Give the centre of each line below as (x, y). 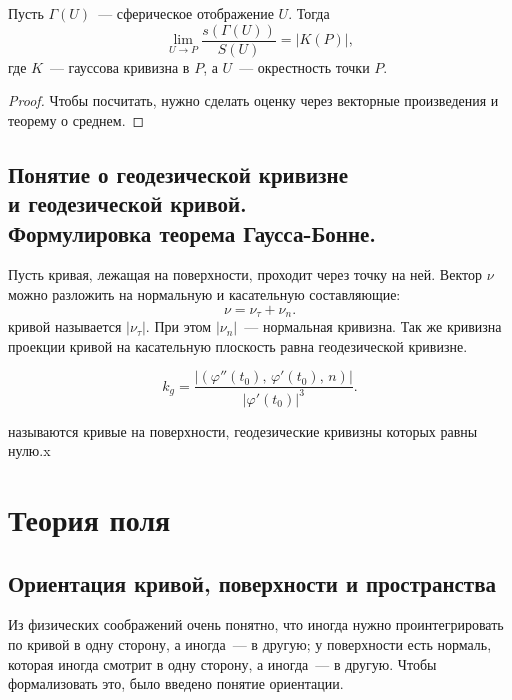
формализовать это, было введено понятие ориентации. (176, 683)
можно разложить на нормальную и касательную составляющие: (204, 294)
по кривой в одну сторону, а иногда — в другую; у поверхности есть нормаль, (250, 644)
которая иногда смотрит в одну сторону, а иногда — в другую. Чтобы (222, 663)
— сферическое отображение (186, 13)
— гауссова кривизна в (119, 66)
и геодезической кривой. (127, 203)
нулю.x (29, 450)
